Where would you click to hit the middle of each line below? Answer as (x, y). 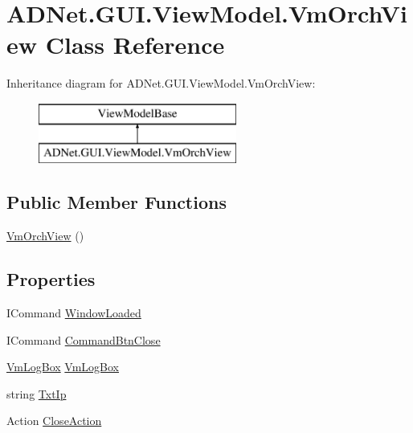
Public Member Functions (117, 202)
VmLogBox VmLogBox (63, 367)
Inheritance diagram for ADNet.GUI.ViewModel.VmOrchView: (161, 83)
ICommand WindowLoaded (74, 313)
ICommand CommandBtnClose (84, 339)
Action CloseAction (54, 421)
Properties (51, 279)
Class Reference (135, 45)
